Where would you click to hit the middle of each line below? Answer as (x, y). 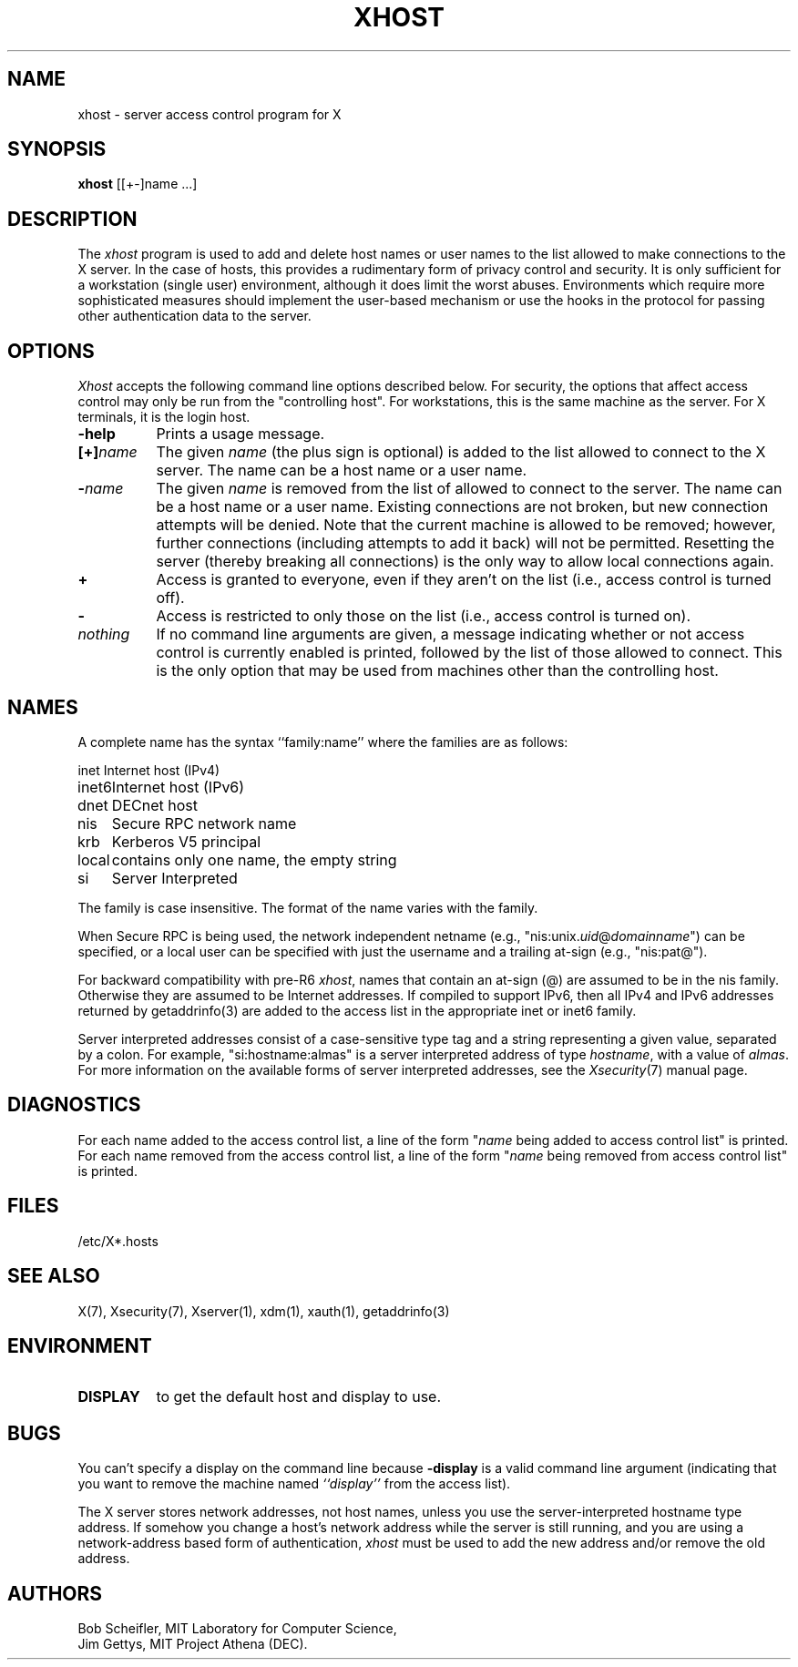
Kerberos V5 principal (186, 841)
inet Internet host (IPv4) (149, 770)
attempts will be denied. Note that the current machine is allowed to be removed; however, (466, 525)
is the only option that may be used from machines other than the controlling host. (437, 671)
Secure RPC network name (204, 823)
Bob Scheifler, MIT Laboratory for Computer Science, (237, 1629)
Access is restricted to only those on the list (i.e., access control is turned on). (423, 616)
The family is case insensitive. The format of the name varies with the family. (308, 907)
